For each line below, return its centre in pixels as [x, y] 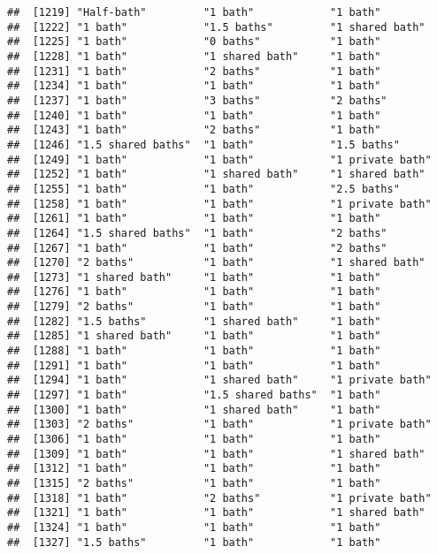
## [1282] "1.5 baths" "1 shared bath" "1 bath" [194, 321]
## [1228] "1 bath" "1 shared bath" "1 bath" [194, 56]
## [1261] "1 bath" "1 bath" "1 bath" [194, 219]
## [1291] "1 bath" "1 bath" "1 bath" [194, 365]
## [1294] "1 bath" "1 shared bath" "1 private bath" [219, 380]
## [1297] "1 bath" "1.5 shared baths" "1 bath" [194, 395]
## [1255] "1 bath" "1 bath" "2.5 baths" [203, 189]
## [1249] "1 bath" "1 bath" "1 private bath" [219, 159]
